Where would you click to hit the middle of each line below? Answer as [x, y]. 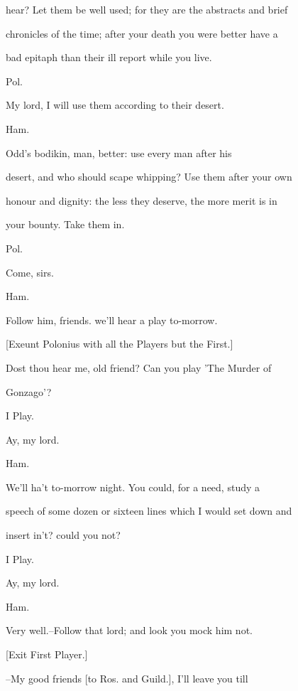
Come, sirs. [30, 272]
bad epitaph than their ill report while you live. [109, 57]
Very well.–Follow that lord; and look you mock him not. [129, 630]
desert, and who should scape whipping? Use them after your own [149, 177]
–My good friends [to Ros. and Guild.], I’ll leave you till [127, 678]
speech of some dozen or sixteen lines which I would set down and [149, 511]
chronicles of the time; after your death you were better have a [142, 33]
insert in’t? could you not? [63, 535]
